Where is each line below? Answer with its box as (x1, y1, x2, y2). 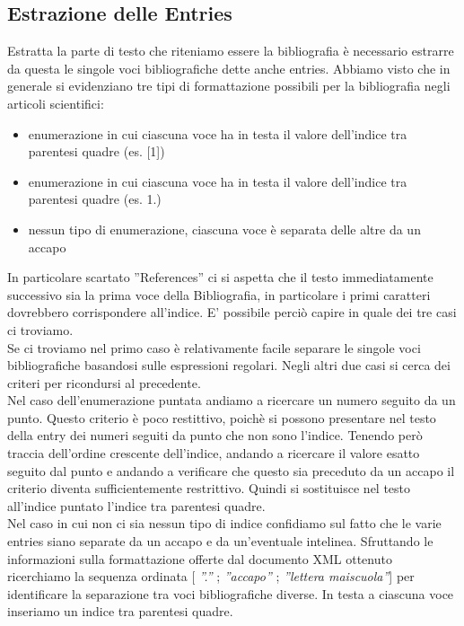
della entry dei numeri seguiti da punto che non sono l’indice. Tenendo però (7, 426, 423, 445)
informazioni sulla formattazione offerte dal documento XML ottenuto (7, 549, 392, 568)
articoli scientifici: (7, 93, 104, 112)
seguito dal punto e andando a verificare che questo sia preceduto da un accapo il (7, 461, 455, 480)
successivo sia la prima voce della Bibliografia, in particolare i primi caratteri (7, 285, 431, 304)
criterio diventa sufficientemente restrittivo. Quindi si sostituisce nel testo (7, 479, 411, 498)
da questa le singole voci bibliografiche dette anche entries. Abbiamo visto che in (7, 58, 451, 77)
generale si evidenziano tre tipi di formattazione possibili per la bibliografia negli (7, 76, 451, 95)
